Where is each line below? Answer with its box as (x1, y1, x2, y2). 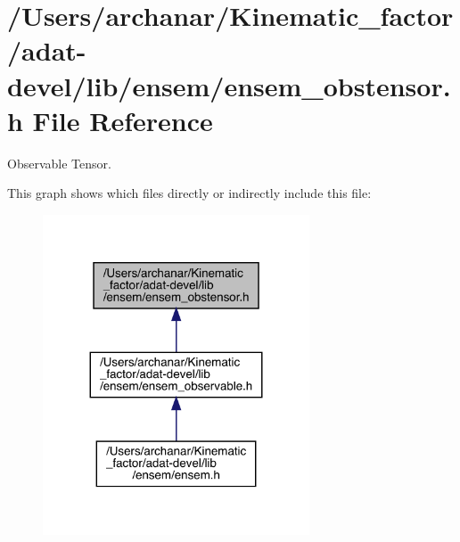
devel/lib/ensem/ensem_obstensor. (7, 67, 451, 103)
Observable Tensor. (7, 153, 111, 172)
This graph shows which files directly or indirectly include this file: (7, 184, 372, 202)
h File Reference (7, 102, 213, 138)
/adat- (7, 32, 86, 69)
